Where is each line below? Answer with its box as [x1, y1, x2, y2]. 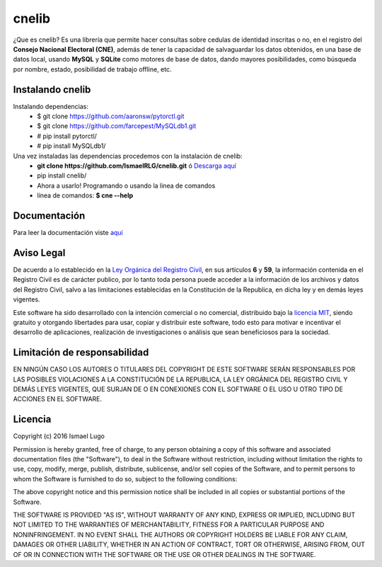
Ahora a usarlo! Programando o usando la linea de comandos [37, 181, 216, 190]
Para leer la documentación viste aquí [13, 229, 123, 237]
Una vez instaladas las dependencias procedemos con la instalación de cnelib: [13, 151, 243, 160]
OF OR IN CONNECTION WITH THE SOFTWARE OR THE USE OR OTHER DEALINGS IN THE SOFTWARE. [13, 550, 316, 559]
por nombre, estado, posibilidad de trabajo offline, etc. [13, 64, 172, 74]
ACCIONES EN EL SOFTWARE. [13, 395, 103, 403]
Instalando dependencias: [13, 102, 88, 110]
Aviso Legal [13, 246, 66, 258]
